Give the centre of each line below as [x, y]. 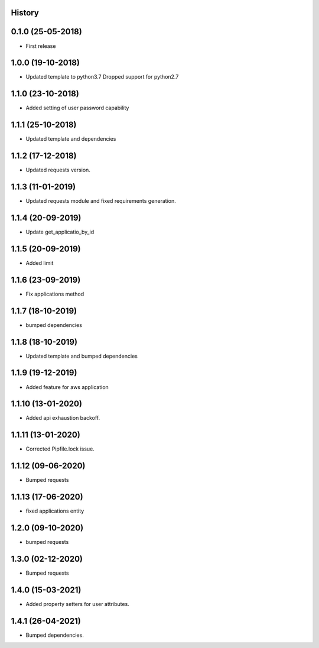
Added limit [40, 263]
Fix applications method [55, 294]
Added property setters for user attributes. [77, 604]
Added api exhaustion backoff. [63, 418]
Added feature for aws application [67, 387]
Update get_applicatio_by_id [60, 232]
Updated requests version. [58, 170]
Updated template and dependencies [71, 139]
